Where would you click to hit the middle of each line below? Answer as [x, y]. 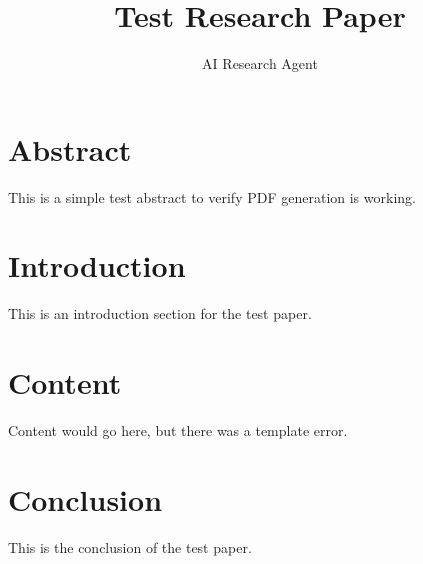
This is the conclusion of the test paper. [130, 546]
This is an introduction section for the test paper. [160, 313]
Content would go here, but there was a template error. [178, 430]
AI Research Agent [260, 63]
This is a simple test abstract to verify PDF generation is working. [212, 196]
